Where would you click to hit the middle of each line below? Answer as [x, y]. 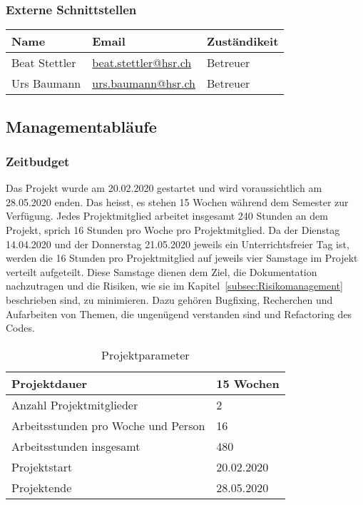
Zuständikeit [243, 41]
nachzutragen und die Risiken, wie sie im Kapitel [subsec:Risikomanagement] [174, 286]
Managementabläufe [81, 126]
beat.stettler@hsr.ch [142, 63]
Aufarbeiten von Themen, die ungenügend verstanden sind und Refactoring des [179, 313]
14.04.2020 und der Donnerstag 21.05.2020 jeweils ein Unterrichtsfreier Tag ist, [178, 244]
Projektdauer [50, 383]
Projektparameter [145, 354]
